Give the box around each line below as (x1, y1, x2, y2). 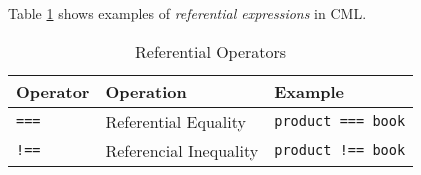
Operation (105, 79, 187, 103)
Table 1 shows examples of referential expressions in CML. (8, 3, 367, 23)
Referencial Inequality (105, 138, 259, 162)
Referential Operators (135, 39, 287, 63)
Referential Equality (105, 109, 246, 133)
